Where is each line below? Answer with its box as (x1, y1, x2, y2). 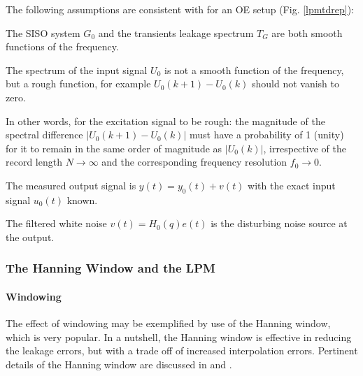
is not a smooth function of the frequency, (164, 62, 344, 77)
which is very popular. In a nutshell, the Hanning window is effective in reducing (6, 329, 352, 344)
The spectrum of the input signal (6, 62, 148, 77)
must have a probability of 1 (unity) (189, 127, 344, 142)
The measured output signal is (6, 178, 136, 192)
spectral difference (6, 127, 83, 142)
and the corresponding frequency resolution (101, 154, 287, 169)
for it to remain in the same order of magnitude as (6, 140, 222, 155)
